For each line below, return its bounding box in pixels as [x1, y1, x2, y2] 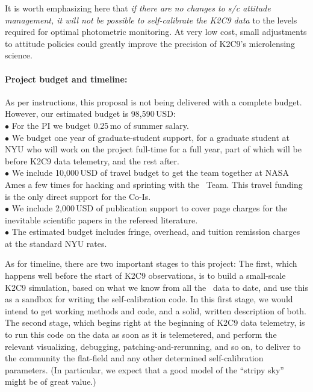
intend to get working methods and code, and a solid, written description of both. [5, 304, 306, 317]
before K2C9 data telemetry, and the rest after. [5, 154, 179, 167]
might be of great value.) [5, 375, 96, 388]
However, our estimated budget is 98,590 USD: [5, 107, 176, 120]
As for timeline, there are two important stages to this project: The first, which [5, 257, 297, 270]
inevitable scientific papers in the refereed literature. [5, 213, 198, 226]
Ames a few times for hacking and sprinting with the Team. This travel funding [5, 178, 303, 190]
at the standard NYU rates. [5, 237, 107, 249]
